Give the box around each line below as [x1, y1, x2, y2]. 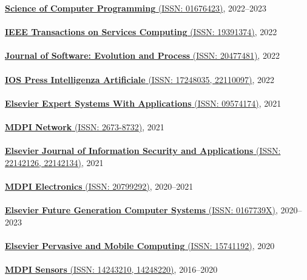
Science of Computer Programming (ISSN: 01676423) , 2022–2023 [5, 2, 267, 14]
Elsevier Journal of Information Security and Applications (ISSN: [5, 144, 281, 157]
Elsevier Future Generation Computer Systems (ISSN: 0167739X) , [5, 204, 278, 216]
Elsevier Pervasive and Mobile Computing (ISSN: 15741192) [5, 239, 252, 252]
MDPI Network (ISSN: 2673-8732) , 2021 [5, 120, 164, 133]
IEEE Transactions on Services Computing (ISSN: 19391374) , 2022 [5, 25, 277, 38]
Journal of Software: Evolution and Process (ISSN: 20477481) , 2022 [5, 49, 280, 62]
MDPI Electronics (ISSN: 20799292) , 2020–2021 [5, 179, 194, 192]
